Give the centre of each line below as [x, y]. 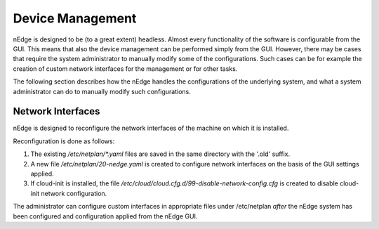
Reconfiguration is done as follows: [64, 141]
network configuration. [74, 193]
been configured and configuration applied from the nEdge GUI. [105, 216]
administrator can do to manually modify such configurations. [102, 91]
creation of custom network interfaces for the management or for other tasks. [125, 68]
